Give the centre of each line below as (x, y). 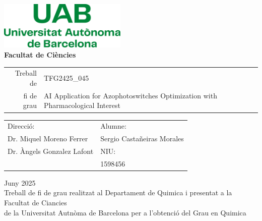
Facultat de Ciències (40, 55)
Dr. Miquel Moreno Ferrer (48, 139)
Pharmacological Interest (82, 105)
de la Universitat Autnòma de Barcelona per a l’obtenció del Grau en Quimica (125, 212)
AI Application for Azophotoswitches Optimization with (130, 95)
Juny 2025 (20, 182)
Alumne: (113, 126)
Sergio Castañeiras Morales (142, 139)
